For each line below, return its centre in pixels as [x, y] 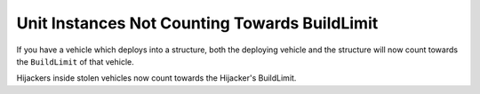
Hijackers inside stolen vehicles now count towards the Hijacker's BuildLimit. [156, 78]
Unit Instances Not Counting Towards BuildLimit [197, 23]
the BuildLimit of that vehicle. [75, 61]
